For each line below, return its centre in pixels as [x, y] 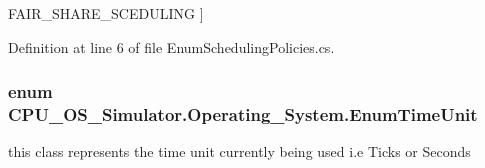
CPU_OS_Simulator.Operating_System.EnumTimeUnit [243, 114]
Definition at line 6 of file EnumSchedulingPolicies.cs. [171, 46]
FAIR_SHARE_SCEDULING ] [106, 13]
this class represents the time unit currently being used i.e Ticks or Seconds [239, 151]
